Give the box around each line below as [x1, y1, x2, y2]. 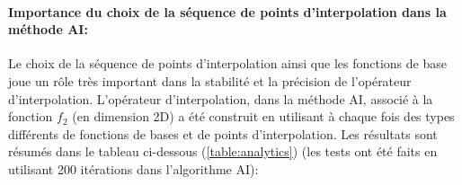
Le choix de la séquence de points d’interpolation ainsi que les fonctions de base [8, 54, 447, 73]
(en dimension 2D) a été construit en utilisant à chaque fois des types [72, 107, 455, 126]
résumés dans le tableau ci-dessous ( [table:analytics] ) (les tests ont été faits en [8, 142, 438, 161]
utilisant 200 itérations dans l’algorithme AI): [8, 159, 259, 178]
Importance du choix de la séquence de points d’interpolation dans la [8, 2, 447, 21]
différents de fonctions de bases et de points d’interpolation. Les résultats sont [8, 124, 438, 143]
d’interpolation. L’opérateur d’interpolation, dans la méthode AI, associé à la [8, 89, 433, 108]
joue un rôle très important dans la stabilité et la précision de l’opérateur [8, 71, 412, 90]
